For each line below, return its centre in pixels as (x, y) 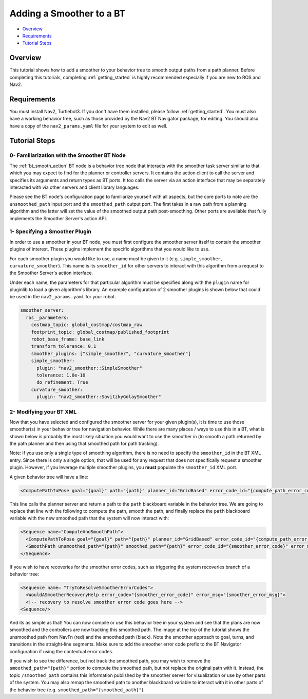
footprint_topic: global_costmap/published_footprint (100, 332)
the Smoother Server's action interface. (51, 273)
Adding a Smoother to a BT (68, 13)
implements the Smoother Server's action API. (58, 218)
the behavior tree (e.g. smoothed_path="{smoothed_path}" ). (77, 690)
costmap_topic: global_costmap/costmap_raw (86, 325)
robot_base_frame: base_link (68, 339)
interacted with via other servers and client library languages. (74, 187)
